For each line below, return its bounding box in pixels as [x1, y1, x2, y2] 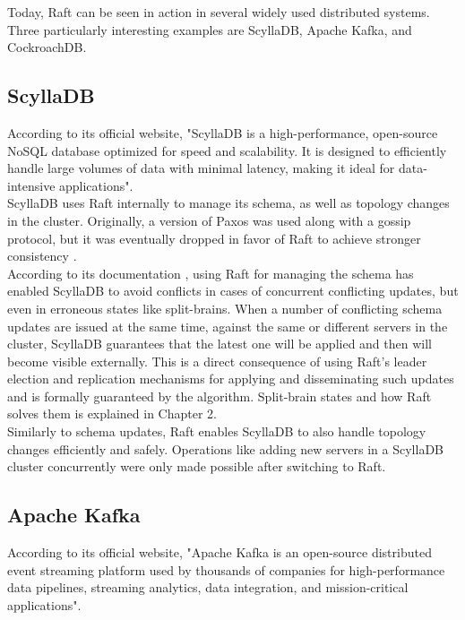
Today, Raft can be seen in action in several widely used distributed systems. [7, 3, 430, 21]
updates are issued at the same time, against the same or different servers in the [7, 316, 448, 335]
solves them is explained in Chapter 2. [7, 404, 217, 423]
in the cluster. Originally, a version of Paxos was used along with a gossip [7, 211, 411, 229]
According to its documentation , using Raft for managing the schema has [7, 263, 414, 282]
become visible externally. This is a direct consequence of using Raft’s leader [7, 351, 427, 370]
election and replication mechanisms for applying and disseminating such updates [7, 369, 454, 388]
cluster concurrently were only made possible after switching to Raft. [7, 457, 386, 476]
